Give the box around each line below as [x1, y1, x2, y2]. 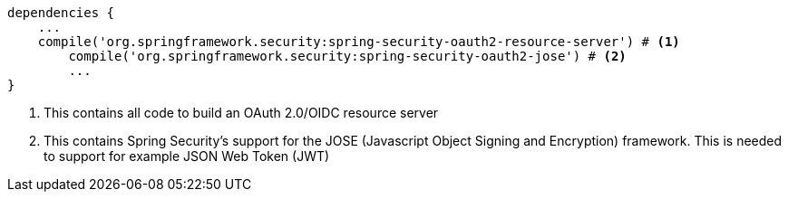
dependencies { [7, 5, 115, 20]
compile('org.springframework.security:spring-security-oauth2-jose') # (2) [68, 49, 627, 63]
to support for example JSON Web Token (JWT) [44, 148, 330, 164]
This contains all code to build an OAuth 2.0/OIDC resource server [44, 105, 439, 120]
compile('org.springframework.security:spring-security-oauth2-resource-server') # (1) [37, 34, 680, 49]
